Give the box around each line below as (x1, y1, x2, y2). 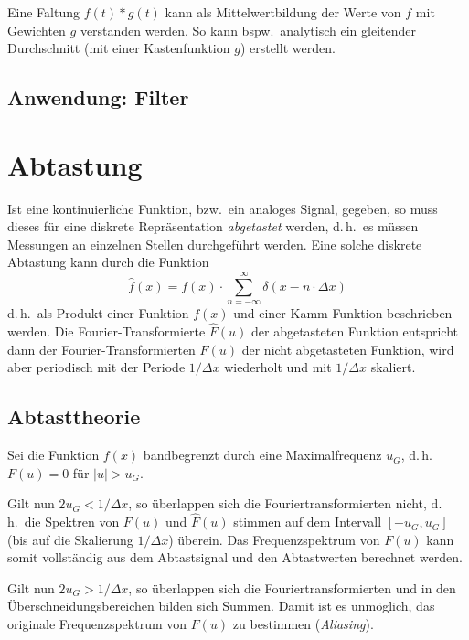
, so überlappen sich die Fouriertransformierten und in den (128, 578, 456, 597)
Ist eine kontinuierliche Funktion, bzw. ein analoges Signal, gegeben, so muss (7, 198, 438, 218)
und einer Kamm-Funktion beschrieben (233, 304, 453, 323)
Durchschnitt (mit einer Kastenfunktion (7, 38, 230, 58)
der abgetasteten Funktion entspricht (250, 322, 458, 341)
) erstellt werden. (240, 38, 336, 58)
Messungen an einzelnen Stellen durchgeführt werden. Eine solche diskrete (7, 234, 422, 253)
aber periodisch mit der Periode (7, 357, 186, 377)
